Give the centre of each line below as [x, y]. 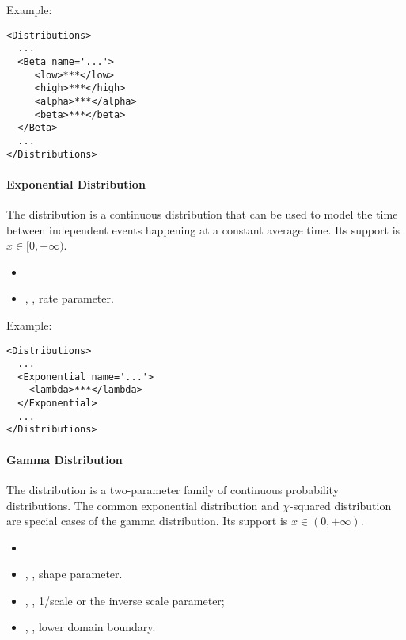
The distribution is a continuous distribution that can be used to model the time [202, 213]
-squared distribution [340, 505]
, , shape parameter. [74, 574]
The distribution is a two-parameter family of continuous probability [173, 489]
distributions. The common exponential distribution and [143, 505]
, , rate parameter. [69, 298]
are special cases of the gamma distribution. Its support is [147, 521]
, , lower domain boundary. [90, 627]
